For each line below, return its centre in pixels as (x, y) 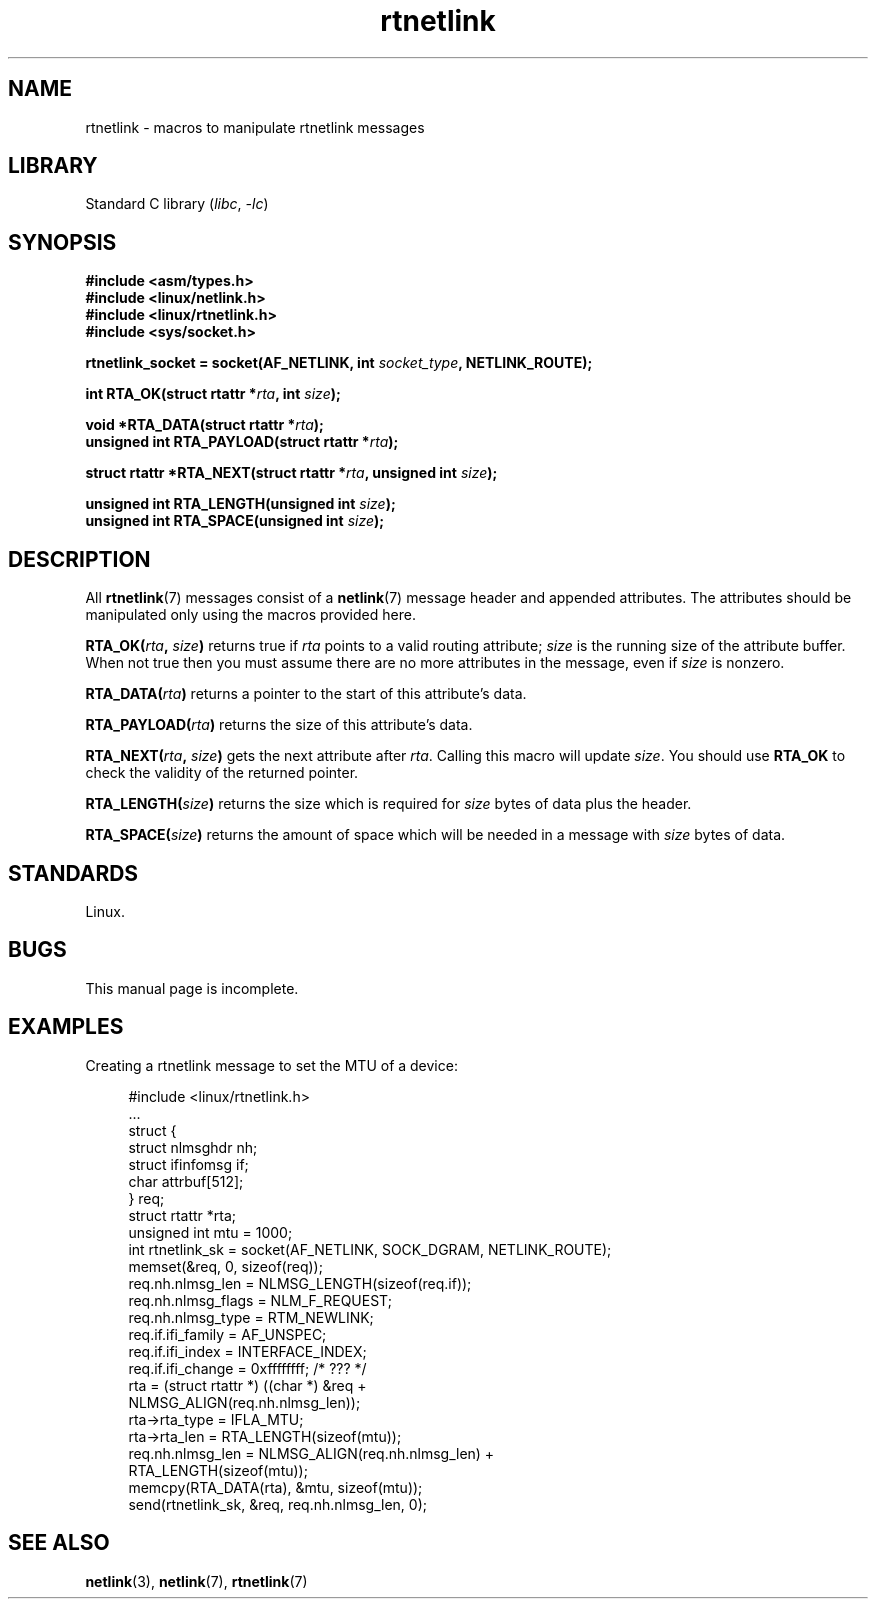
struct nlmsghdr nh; (193, 1147)
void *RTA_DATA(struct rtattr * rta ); (204, 425)
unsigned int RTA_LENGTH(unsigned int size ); (240, 504)
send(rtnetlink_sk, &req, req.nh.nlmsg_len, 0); (278, 1504)
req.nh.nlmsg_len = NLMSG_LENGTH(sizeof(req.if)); (300, 1283)
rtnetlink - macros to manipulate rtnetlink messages (255, 127)
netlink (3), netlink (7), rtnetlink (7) (196, 1581)
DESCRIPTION (79, 559)
